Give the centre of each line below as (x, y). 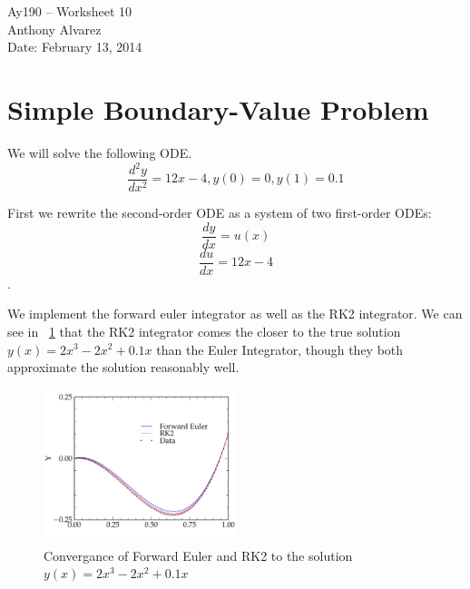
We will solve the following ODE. (100, 152)
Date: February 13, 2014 (75, 47)
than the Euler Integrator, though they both (280, 349)
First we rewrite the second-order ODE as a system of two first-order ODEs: (220, 213)
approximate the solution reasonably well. (123, 367)
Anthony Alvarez (54, 29)
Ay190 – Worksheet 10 (70, 11)
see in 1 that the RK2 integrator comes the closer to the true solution (204, 331)
